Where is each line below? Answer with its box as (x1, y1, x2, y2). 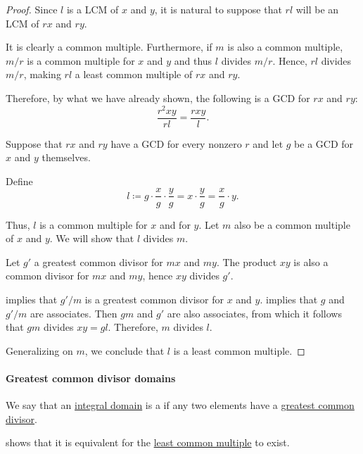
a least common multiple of (75, 67, 193, 82)
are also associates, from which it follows (167, 305, 342, 320)
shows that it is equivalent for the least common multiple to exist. (6, 435, 290, 450)
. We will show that (49, 231, 134, 246)
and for (159, 217, 191, 232)
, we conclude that (84, 343, 165, 358)
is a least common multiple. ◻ (173, 343, 305, 358)
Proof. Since (6, 2, 58, 16)
